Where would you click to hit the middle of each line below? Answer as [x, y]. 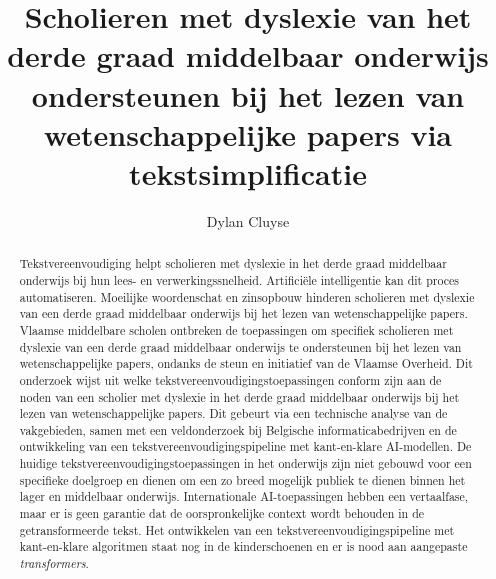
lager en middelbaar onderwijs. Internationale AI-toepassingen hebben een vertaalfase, [244, 496]
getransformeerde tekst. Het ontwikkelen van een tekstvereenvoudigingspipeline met [237, 529]
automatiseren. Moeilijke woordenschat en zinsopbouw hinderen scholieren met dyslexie [247, 296]
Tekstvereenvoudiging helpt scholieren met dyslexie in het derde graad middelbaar [233, 263]
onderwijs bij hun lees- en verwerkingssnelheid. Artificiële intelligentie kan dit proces [239, 279]
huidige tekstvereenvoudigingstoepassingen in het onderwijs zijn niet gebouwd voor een [245, 463]
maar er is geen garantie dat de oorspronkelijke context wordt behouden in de [222, 513]
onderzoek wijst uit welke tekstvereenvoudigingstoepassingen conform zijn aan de [230, 379]
